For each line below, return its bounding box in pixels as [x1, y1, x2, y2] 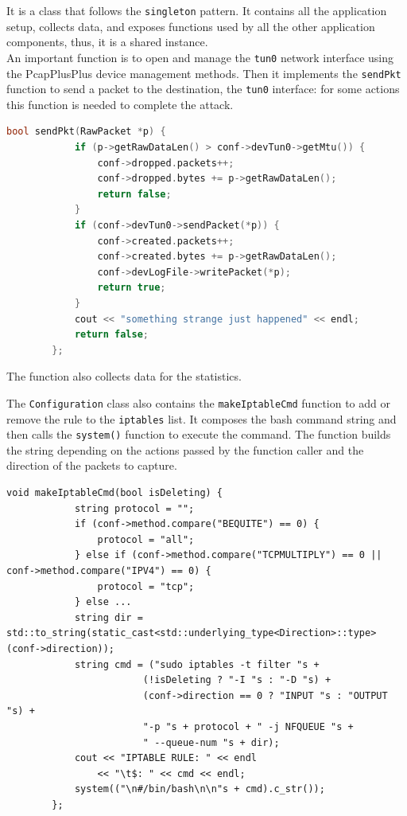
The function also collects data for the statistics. [6, 368, 242, 385]
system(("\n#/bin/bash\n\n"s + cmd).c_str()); [74, 783, 325, 795]
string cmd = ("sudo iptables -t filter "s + [74, 658, 320, 670]
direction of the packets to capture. [6, 457, 177, 474]
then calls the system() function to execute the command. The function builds [6, 426, 391, 443]
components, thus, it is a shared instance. [6, 33, 208, 50]
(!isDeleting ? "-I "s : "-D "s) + [142, 674, 331, 686]
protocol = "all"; [97, 533, 195, 545]
